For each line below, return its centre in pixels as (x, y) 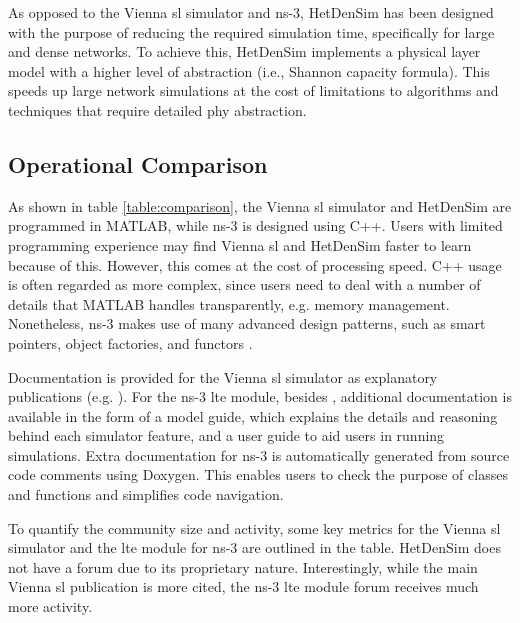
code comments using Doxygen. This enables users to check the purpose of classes (258, 474)
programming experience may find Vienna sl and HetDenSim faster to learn (240, 244)
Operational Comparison (138, 163)
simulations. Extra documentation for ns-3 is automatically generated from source (259, 454)
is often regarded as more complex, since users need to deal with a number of (244, 284)
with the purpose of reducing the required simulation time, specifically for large (251, 31)
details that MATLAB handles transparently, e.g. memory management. (229, 303)
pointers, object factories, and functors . (130, 342)
